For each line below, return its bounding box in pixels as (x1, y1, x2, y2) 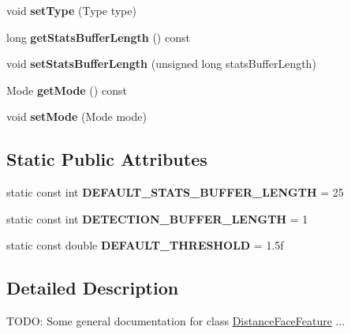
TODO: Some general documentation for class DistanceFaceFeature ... (6, 313, 345, 329)
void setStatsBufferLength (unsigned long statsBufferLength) (6, 55, 316, 72)
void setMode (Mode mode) (6, 108, 147, 125)
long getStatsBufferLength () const (6, 28, 190, 45)
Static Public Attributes (6, 147, 207, 171)
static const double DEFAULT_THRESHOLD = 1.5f (6, 237, 284, 253)
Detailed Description (6, 276, 179, 300)
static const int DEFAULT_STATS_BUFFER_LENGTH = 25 (6, 184, 344, 201)
